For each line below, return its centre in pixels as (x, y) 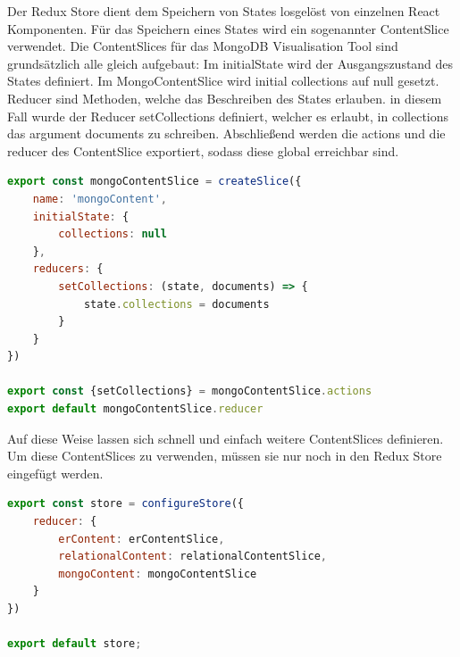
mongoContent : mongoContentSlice (158, 574)
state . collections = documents (176, 304)
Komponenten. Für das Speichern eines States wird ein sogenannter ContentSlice (228, 28)
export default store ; (75, 644)
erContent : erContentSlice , (142, 539)
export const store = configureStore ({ (125, 504)
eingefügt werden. (55, 473)
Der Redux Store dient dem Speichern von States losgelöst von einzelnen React (224, 11)
